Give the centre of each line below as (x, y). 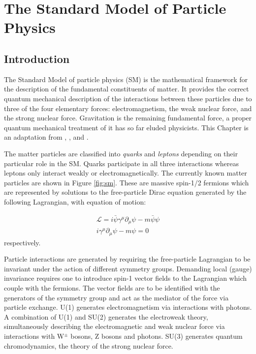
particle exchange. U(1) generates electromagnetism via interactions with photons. (128, 307)
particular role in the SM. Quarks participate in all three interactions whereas (121, 163)
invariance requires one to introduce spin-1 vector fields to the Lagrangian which (125, 278)
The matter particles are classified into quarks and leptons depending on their (121, 153)
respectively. (22, 242)
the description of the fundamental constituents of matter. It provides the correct (127, 89)
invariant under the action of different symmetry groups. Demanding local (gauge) (128, 268)
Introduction (37, 58)
